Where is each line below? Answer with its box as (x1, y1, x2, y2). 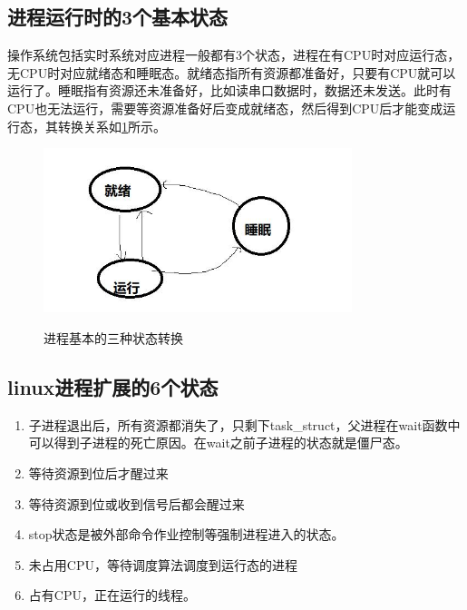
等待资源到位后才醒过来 (28, 464, 169, 483)
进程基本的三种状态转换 (44, 329, 183, 348)
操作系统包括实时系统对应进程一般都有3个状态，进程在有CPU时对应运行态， (7, 45, 461, 64)
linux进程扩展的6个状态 (7, 373, 219, 401)
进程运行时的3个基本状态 (7, 3, 229, 31)
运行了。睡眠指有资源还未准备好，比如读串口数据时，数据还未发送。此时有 (7, 81, 452, 100)
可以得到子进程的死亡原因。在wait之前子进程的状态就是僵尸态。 (28, 433, 408, 452)
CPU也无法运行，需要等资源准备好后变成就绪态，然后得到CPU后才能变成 (7, 98, 443, 117)
